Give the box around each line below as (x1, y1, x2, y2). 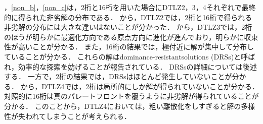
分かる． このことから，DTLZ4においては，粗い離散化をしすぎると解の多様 (4, 100, 255, 111)
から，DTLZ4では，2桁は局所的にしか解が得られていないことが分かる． (20, 81, 259, 91)
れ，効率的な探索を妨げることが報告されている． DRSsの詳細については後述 (4, 61, 257, 72)
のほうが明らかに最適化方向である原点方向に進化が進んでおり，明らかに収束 (4, 31, 258, 42)
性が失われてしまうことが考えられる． (4, 110, 131, 121)
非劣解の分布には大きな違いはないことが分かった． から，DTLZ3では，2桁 (4, 22, 252, 32)
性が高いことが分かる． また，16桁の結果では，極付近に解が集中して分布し (4, 41, 254, 52)
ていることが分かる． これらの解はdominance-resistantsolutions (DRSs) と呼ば (4, 51, 255, 61)
